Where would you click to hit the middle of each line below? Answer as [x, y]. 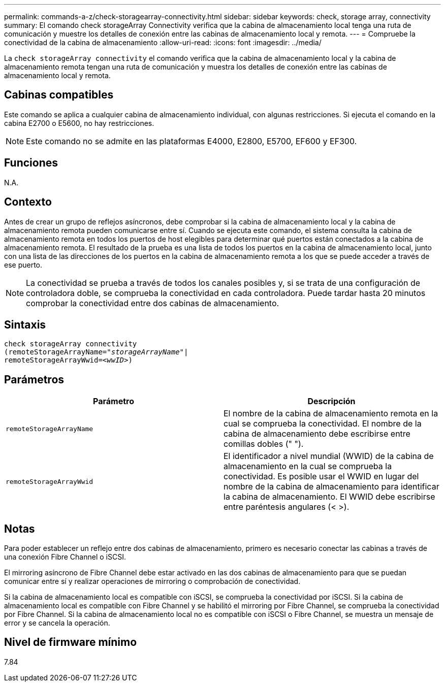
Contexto [28, 202]
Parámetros [34, 379]
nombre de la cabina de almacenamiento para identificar [331, 487]
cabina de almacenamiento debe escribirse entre [317, 434]
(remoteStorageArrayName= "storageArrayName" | [96, 352]
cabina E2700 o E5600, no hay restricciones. [79, 123]
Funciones [31, 163]
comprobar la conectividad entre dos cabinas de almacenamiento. [153, 303]
